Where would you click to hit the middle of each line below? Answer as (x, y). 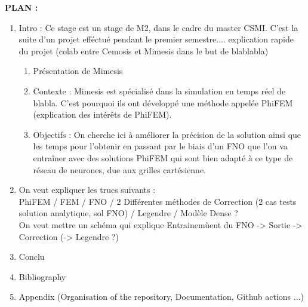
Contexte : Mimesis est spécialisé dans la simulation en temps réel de (159, 90)
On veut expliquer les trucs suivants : (87, 190)
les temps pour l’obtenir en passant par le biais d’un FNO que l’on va (160, 146)
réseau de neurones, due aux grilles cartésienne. (119, 169)
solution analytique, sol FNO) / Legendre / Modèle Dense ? (128, 213)
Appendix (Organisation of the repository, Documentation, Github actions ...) (161, 297)
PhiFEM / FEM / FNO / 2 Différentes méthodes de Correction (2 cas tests (158, 201)
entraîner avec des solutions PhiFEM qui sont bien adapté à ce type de (163, 157)
